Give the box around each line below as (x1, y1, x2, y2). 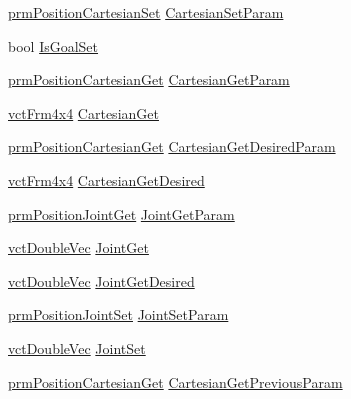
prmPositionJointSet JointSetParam (8, 304, 229, 325)
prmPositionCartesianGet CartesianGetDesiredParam (8, 136, 336, 157)
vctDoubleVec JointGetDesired (8, 270, 195, 291)
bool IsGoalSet (8, 35, 99, 56)
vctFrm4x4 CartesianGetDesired (8, 169, 205, 190)
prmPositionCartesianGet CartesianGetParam (8, 69, 290, 90)
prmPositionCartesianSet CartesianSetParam (8, 2, 284, 22)
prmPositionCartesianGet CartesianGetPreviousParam (8, 371, 343, 392)
